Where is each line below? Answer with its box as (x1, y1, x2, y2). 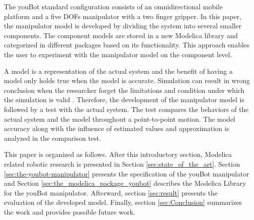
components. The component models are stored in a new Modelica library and (4, 30, 238, 40)
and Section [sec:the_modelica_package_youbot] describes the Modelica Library (4, 178, 246, 188)
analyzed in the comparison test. (4, 132, 101, 143)
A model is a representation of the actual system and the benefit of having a (4, 66, 233, 76)
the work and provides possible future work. (4, 206, 135, 217)
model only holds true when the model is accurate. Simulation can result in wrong (4, 75, 250, 86)
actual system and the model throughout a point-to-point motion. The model (4, 113, 235, 124)
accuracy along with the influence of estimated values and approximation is (4, 123, 230, 133)
